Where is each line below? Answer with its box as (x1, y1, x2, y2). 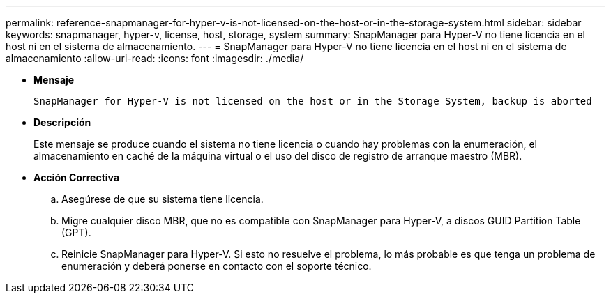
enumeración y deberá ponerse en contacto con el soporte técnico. (61, 260, 372, 272)
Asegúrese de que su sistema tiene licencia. (61, 193, 264, 205)
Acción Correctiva (33, 171, 120, 183)
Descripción (33, 116, 91, 128)
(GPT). (61, 227, 91, 238)
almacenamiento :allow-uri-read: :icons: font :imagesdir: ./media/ (6, 52, 304, 64)
